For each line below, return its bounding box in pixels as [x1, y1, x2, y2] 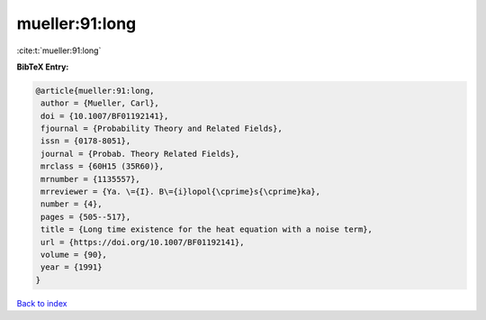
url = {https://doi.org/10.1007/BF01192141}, [40, 237, 245, 247]
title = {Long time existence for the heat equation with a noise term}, [40, 224, 373, 234]
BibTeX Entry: [16, 61, 69, 72]
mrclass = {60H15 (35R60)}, [40, 161, 165, 171]
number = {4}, [40, 199, 103, 209]
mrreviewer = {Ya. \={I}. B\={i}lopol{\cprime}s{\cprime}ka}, [40, 187, 321, 197]
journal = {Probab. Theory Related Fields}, [40, 149, 240, 159]
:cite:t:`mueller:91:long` [16, 45, 102, 56]
